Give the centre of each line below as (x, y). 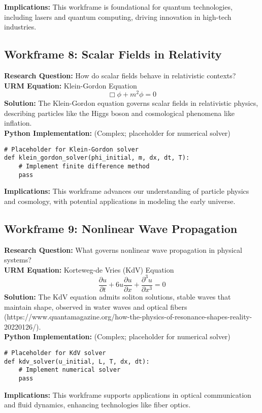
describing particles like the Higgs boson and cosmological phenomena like (119, 113)
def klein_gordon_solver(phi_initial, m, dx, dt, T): (97, 158)
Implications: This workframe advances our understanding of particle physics (127, 191)
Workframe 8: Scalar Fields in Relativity (113, 54)
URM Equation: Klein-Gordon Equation (71, 85)
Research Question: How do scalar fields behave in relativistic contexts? (120, 75)
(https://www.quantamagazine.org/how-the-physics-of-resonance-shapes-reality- (128, 317)
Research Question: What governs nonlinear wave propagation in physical (123, 249)
